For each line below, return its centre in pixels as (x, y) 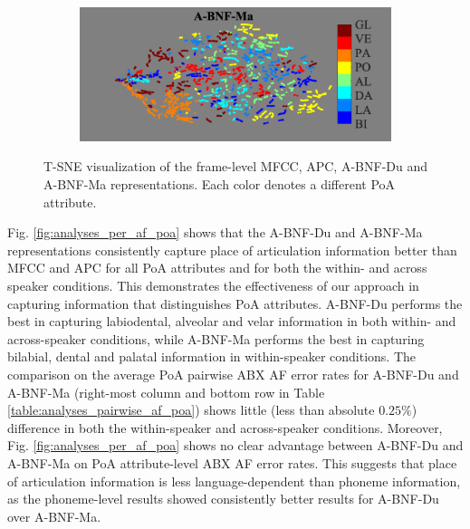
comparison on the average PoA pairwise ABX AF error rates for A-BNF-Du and (233, 374)
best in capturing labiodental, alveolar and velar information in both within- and (232, 321)
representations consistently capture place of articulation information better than (232, 250)
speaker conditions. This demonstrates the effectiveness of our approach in (213, 286)
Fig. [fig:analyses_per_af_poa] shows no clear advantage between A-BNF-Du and (235, 445)
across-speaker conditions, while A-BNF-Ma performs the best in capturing (216, 338)
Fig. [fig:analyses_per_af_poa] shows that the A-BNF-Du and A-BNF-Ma (215, 232)
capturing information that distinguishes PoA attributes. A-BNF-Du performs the (235, 303)
